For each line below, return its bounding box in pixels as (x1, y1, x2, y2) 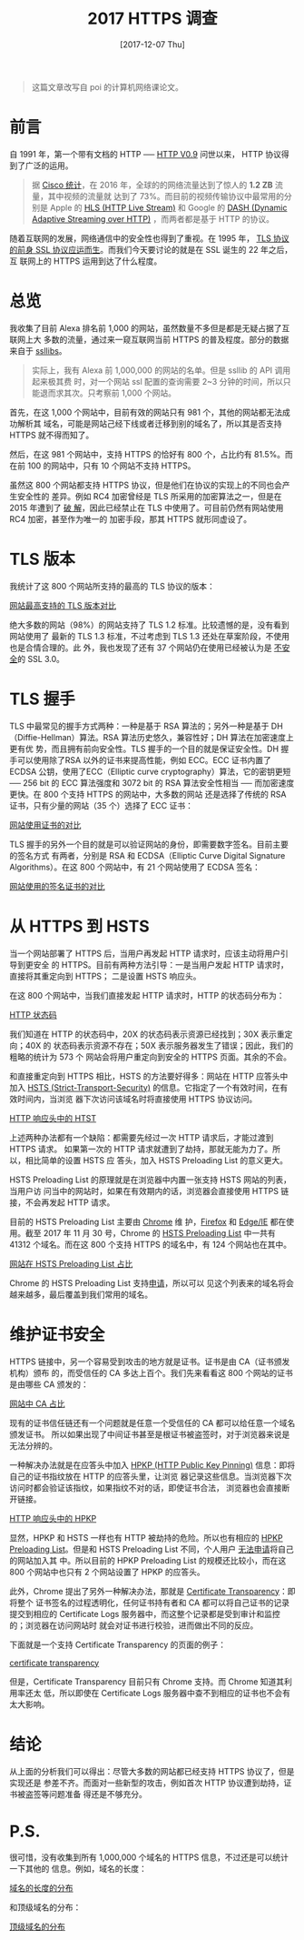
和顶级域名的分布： (9, 1902, 82, 1913)
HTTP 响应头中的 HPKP (9, 1513, 97, 1523)
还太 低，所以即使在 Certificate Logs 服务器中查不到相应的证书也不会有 (25, 1687, 291, 1698)
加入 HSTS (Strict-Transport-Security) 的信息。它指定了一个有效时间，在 (9, 1081, 280, 1092)
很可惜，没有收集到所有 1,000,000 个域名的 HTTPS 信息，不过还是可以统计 (9, 1852, 289, 1863)
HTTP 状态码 (9, 1009, 57, 1020)
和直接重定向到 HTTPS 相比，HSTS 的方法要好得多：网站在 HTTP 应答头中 (9, 1071, 289, 1081)
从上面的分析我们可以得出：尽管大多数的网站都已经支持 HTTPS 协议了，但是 (9, 1765, 295, 1776)
